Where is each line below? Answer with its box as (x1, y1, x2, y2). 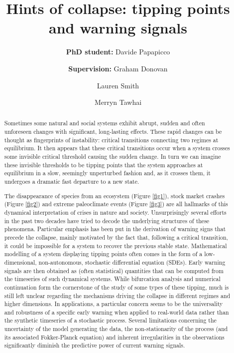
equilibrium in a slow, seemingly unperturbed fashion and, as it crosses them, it (4, 169, 211, 177)
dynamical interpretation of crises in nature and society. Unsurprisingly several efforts (4, 208, 227, 216)
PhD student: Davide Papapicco (66, 46, 170, 57)
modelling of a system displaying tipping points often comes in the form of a (4, 250, 203, 258)
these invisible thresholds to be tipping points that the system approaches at (4, 160, 203, 169)
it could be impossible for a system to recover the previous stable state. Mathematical (4, 241, 227, 250)
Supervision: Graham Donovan (68, 63, 168, 73)
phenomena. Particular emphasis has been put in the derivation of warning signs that (4, 225, 226, 233)
